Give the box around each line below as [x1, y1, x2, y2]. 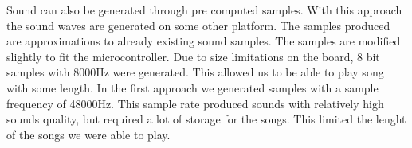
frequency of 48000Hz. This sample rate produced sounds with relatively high [6, 95, 384, 111]
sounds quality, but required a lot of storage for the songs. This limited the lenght [6, 111, 406, 127]
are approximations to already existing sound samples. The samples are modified [6, 33, 401, 49]
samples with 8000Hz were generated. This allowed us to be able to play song [6, 64, 384, 80]
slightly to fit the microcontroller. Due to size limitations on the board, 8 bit [6, 48, 380, 64]
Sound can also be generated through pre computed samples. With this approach [6, 2, 402, 18]
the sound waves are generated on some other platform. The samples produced [6, 17, 390, 33]
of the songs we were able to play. [6, 126, 171, 142]
